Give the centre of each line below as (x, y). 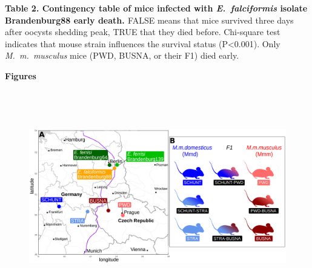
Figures (21, 75)
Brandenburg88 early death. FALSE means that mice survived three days (149, 20)
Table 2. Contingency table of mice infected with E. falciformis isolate (156, 8)
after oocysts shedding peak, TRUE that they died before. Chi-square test (143, 32)
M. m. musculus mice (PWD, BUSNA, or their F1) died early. (122, 55)
